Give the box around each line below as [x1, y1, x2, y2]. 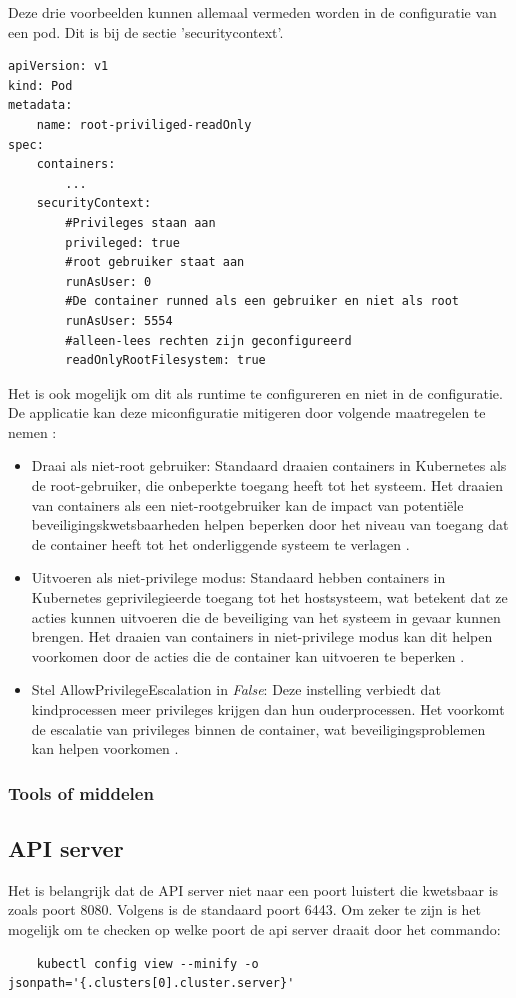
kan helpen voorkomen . [31, 738, 179, 759]
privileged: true [65, 235, 180, 250]
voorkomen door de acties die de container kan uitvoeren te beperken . [31, 645, 465, 666]
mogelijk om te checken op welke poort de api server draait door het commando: [8, 919, 501, 940]
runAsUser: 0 [65, 274, 152, 289]
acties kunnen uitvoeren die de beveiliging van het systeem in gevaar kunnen [31, 606, 501, 627]
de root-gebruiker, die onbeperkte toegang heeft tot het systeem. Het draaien [31, 475, 504, 496]
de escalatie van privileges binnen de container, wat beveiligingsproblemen [31, 718, 486, 739]
